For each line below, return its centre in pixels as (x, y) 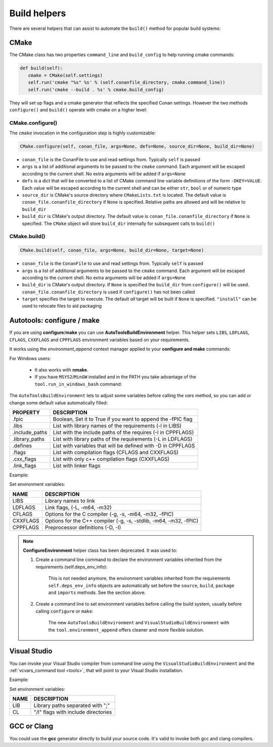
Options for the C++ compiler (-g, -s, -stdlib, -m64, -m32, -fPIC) (122, 520)
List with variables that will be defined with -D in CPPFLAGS (124, 445)
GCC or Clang (31, 726)
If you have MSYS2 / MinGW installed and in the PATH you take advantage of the (116, 377)
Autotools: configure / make (54, 321)
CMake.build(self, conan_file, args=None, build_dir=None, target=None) (112, 250)
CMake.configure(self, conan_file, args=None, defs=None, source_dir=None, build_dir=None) (137, 146)
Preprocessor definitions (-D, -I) (83, 527)
